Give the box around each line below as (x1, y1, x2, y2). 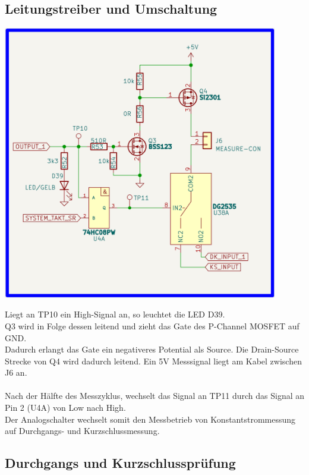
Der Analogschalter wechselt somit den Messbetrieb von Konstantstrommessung (5, 413, 296, 425)
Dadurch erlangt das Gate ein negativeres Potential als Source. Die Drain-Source (5, 343, 299, 356)
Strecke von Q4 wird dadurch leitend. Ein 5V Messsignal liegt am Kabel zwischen (5, 354, 302, 367)
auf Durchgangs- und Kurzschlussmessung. (5, 424, 160, 437)
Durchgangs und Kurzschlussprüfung (5, 454, 236, 472)
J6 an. (5, 366, 27, 379)
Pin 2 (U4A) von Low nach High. (5, 401, 126, 414)
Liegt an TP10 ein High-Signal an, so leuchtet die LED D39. (5, 308, 225, 320)
